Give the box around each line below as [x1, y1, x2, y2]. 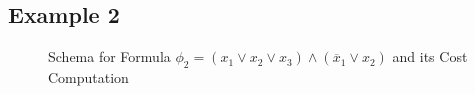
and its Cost [392, 46, 468, 67]
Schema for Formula [48, 46, 171, 67]
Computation [48, 67, 129, 87]
